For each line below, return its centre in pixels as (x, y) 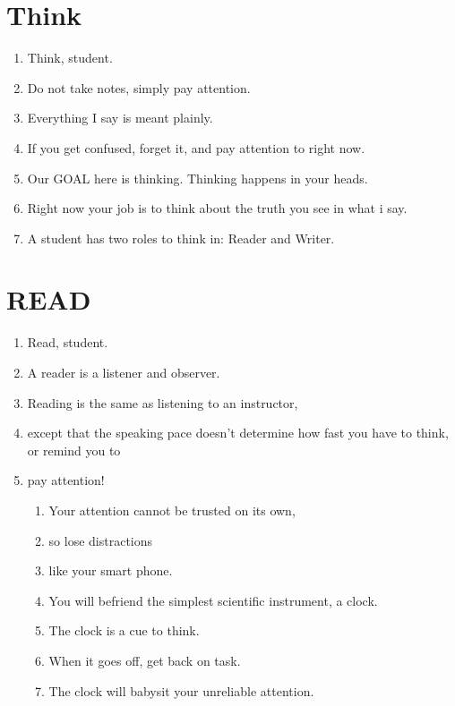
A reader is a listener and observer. (124, 372)
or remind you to (74, 450)
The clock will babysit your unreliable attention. (181, 690)
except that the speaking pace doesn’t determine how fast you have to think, (238, 433)
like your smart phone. (111, 570)
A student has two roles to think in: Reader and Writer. (181, 238)
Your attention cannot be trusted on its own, (172, 510)
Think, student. (70, 58)
